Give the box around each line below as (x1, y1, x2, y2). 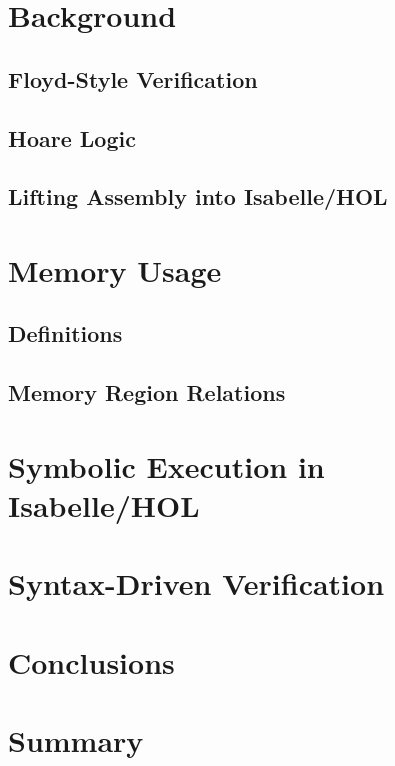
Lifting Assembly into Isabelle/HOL (8, 181, 388, 212)
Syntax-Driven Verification (8, 563, 385, 604)
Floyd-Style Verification (8, 63, 258, 94)
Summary (8, 720, 144, 761)
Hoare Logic (8, 122, 136, 153)
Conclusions (8, 641, 175, 682)
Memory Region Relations (8, 377, 286, 408)
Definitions (8, 318, 123, 349)
